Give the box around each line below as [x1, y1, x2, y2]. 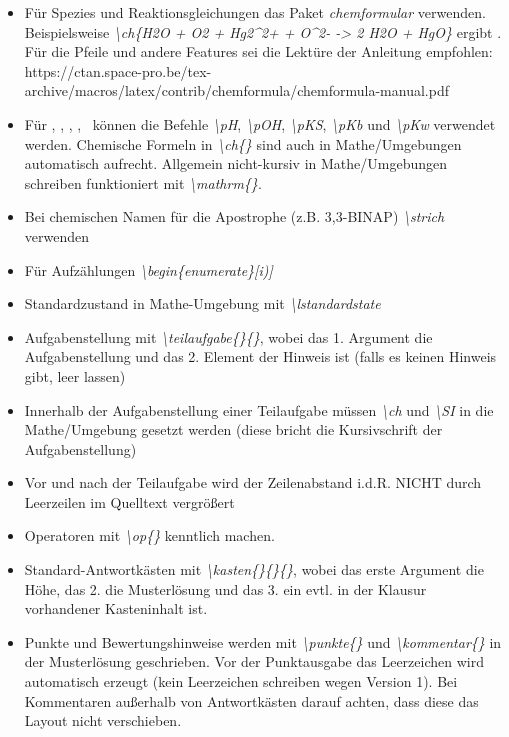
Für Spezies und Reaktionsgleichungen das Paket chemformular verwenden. [24, 2, 486, 22]
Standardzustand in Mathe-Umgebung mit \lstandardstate [24, 293, 381, 314]
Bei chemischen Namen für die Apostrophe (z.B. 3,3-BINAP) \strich [24, 206, 445, 227]
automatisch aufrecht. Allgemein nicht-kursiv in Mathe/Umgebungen [24, 153, 447, 174]
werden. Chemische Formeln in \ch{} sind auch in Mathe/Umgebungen [24, 133, 462, 154]
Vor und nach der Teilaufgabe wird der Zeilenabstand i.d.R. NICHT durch [24, 472, 482, 493]
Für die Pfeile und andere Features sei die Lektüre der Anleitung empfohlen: [24, 41, 493, 62]
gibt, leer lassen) [24, 365, 126, 386]
